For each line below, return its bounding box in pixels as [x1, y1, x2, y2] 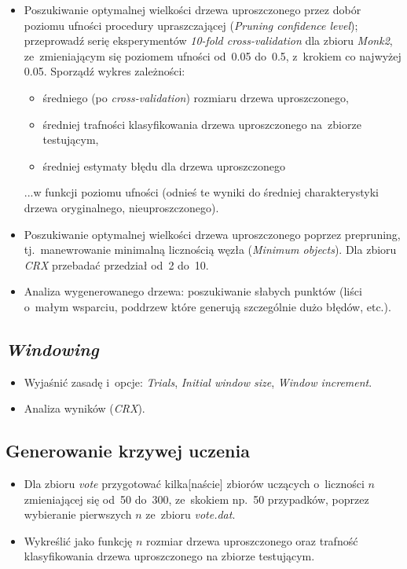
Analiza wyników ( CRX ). [24, 400, 145, 417]
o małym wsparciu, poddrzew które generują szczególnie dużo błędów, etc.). [24, 298, 391, 314]
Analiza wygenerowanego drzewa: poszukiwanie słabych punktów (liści [24, 283, 362, 299]
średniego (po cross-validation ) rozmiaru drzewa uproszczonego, [42, 89, 349, 105]
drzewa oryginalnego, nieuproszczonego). [24, 199, 219, 215]
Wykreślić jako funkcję [24, 532, 133, 549]
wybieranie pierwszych [24, 506, 132, 523]
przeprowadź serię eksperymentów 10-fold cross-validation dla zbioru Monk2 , [24, 32, 393, 49]
